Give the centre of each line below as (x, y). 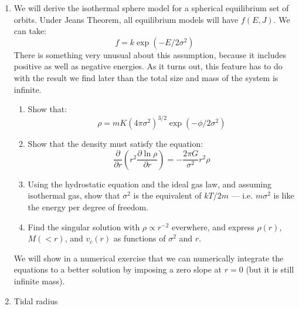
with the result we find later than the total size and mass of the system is (146, 77)
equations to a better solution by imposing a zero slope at (118, 269)
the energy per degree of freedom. (88, 207)
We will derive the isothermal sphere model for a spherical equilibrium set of (151, 8)
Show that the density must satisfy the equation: (115, 144)
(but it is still (270, 269)
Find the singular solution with (84, 226)
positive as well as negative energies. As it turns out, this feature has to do (148, 66)
